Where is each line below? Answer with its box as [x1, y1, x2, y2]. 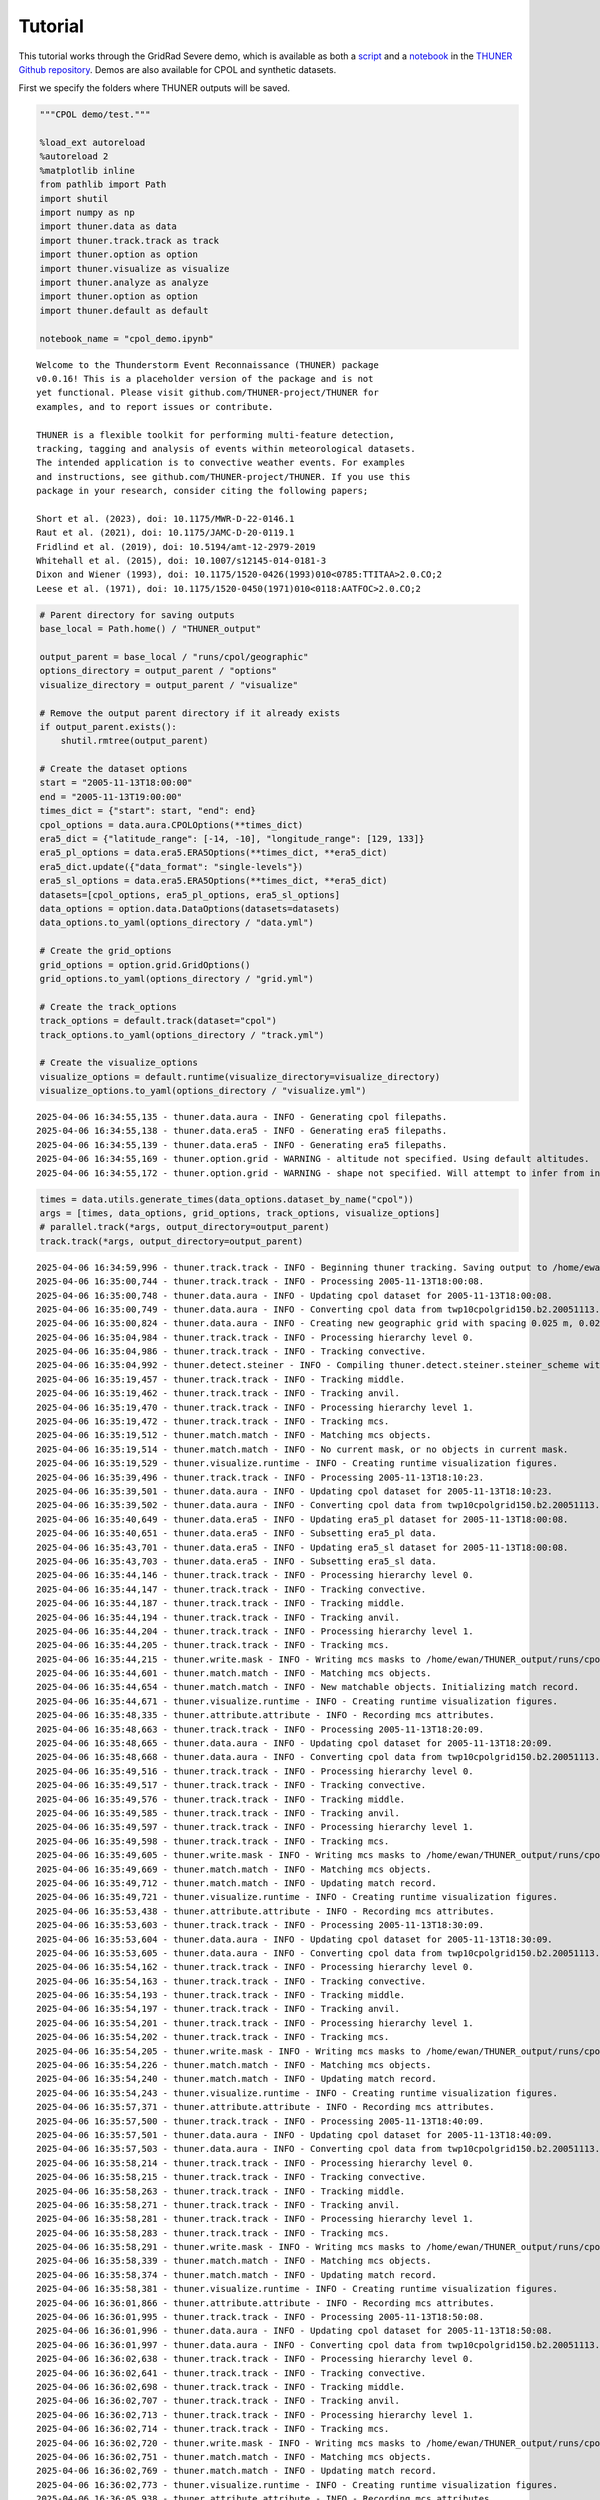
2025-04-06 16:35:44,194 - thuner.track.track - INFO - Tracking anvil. [36, 1611, 400, 1623]
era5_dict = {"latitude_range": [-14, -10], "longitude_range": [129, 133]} [39, 833, 425, 845]
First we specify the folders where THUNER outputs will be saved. [18, 82, 290, 94]
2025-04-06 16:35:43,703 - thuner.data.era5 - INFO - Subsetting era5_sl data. [36, 1555, 437, 1567]
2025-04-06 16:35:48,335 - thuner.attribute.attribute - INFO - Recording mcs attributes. [36, 1710, 495, 1721]
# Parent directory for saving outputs [39, 609, 235, 620]
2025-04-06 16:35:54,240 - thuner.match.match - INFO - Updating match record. [36, 2073, 437, 2085]
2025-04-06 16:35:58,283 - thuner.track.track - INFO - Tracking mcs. [36, 2227, 390, 2239]
